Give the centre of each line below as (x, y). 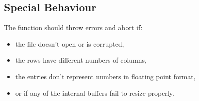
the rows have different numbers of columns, (81, 60)
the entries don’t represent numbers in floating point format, (105, 76)
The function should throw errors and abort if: (73, 27)
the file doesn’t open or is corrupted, (70, 43)
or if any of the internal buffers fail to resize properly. (95, 93)
